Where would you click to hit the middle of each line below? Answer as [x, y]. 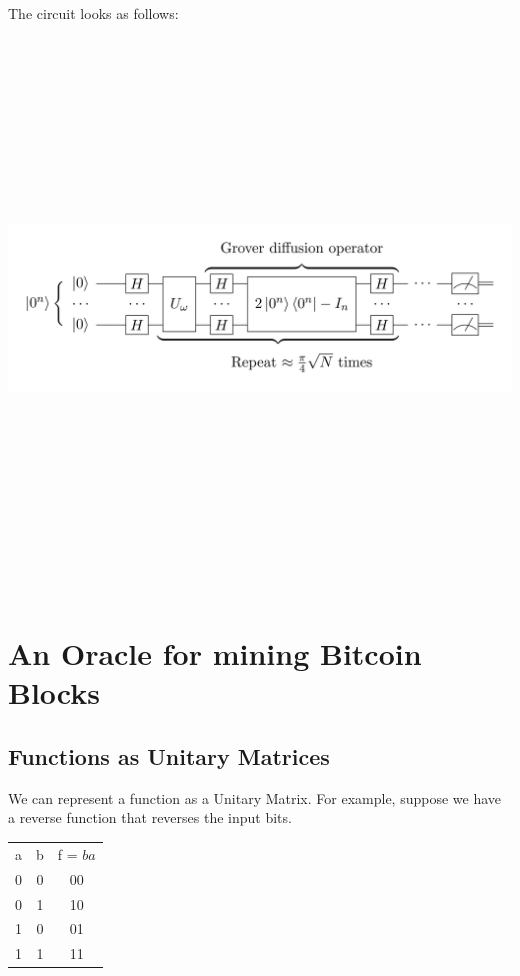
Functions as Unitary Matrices [169, 756]
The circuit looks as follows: [93, 13]
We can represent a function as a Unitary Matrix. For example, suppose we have [255, 797]
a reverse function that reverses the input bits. [150, 817]
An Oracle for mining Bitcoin [215, 653]
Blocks [54, 692]
